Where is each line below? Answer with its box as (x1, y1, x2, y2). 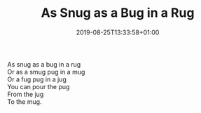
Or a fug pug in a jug (7, 75, 67, 84)
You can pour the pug (7, 82, 70, 91)
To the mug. (7, 97, 42, 106)
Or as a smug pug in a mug (7, 67, 85, 76)
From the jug (7, 90, 44, 98)
